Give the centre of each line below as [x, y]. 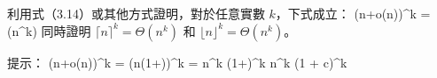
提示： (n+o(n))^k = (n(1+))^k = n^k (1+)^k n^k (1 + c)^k [177, 62]
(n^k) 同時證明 [49, 30]
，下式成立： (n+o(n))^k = [353, 13]
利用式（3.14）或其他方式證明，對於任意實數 [136, 13]
